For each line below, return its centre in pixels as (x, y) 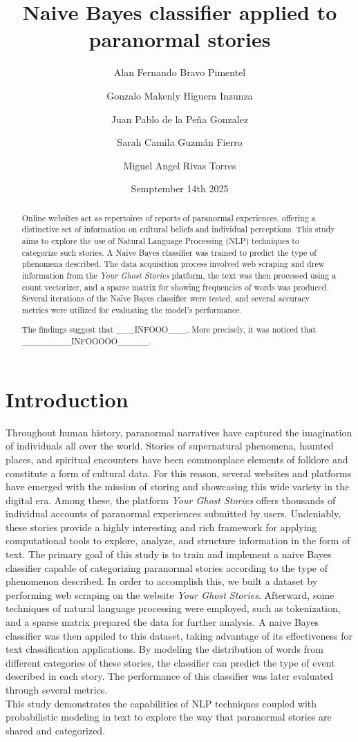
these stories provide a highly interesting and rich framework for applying (161, 527)
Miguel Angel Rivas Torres (180, 165)
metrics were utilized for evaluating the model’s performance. (132, 309)
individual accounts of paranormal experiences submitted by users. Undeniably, (173, 513)
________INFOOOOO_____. (86, 341)
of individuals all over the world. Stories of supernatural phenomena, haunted (170, 446)
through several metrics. (57, 689)
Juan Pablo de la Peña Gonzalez (180, 119)
